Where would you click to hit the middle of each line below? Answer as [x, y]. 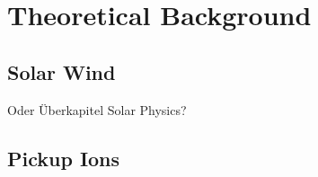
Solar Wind [62, 71]
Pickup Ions [64, 158]
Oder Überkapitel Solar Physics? [97, 109]
